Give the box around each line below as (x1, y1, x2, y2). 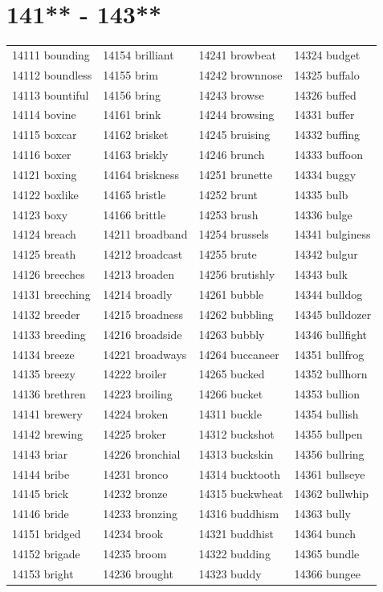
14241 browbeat (198, 46, 276, 63)
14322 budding (198, 545, 271, 561)
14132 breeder (12, 305, 80, 322)
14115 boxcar (12, 126, 77, 143)
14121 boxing (12, 165, 77, 182)
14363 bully (294, 505, 351, 522)
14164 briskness (103, 165, 180, 182)
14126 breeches (12, 266, 85, 283)
